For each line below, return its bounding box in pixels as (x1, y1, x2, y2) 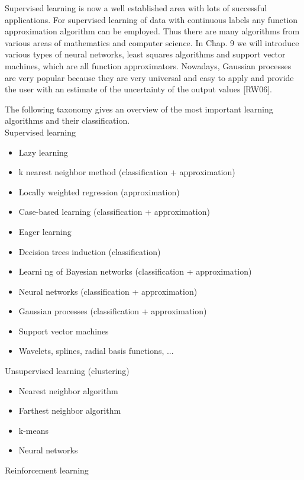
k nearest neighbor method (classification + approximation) (18, 166, 235, 178)
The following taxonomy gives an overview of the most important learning (5, 102, 273, 115)
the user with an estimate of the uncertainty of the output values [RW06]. (5, 83, 273, 95)
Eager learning (18, 225, 72, 237)
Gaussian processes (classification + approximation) (18, 305, 207, 317)
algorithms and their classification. (5, 114, 130, 127)
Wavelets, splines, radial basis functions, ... (18, 344, 174, 357)
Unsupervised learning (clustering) (5, 365, 130, 377)
